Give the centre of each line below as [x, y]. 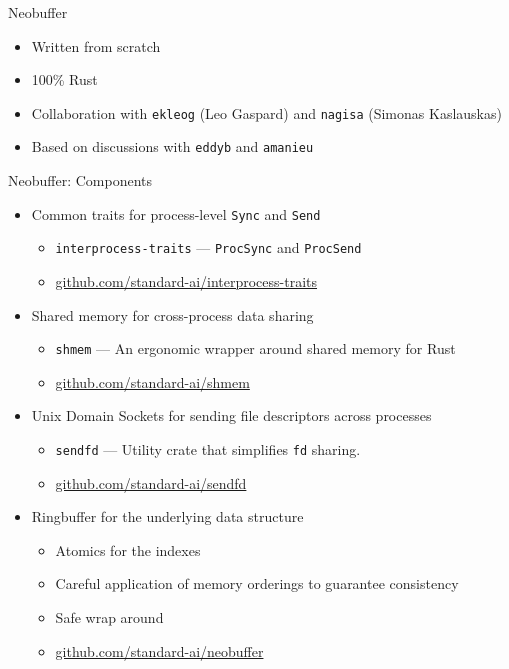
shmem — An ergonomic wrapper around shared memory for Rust [255, 348]
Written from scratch [96, 45]
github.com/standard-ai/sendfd [151, 482]
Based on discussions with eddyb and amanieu [172, 146]
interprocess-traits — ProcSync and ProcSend [208, 247]
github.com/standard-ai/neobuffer [159, 650]
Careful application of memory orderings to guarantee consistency [257, 583]
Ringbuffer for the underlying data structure [167, 516]
